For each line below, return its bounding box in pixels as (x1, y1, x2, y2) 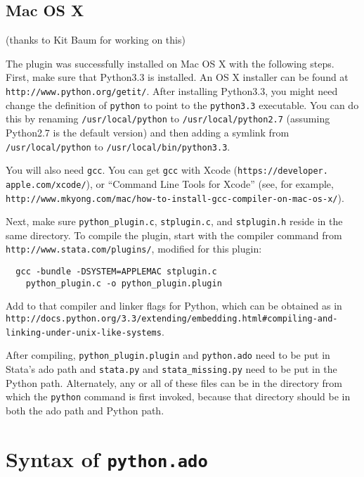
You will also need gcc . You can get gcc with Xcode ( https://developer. (6, 163, 328, 177)
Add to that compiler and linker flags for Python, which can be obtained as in (6, 298, 342, 313)
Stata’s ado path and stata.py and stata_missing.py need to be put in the (6, 361, 337, 376)
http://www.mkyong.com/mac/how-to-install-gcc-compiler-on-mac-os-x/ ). (6, 190, 344, 205)
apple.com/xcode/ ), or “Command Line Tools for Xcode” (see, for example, (6, 176, 334, 191)
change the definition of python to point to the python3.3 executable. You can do (6, 97, 359, 112)
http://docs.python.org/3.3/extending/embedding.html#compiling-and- (6, 313, 338, 324)
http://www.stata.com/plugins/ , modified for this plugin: (6, 241, 262, 256)
